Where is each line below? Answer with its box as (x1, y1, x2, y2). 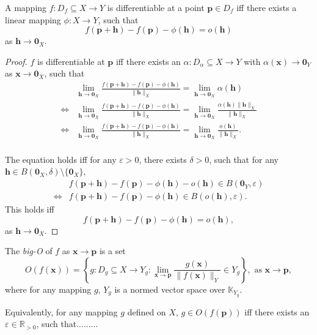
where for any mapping (5, 282, 92, 295)
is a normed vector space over (114, 282, 225, 295)
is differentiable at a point (107, 1, 205, 13)
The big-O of (5, 244, 53, 257)
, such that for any (209, 152, 279, 165)
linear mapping (5, 13, 61, 26)
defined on (127, 305, 166, 318)
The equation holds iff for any (5, 152, 117, 165)
